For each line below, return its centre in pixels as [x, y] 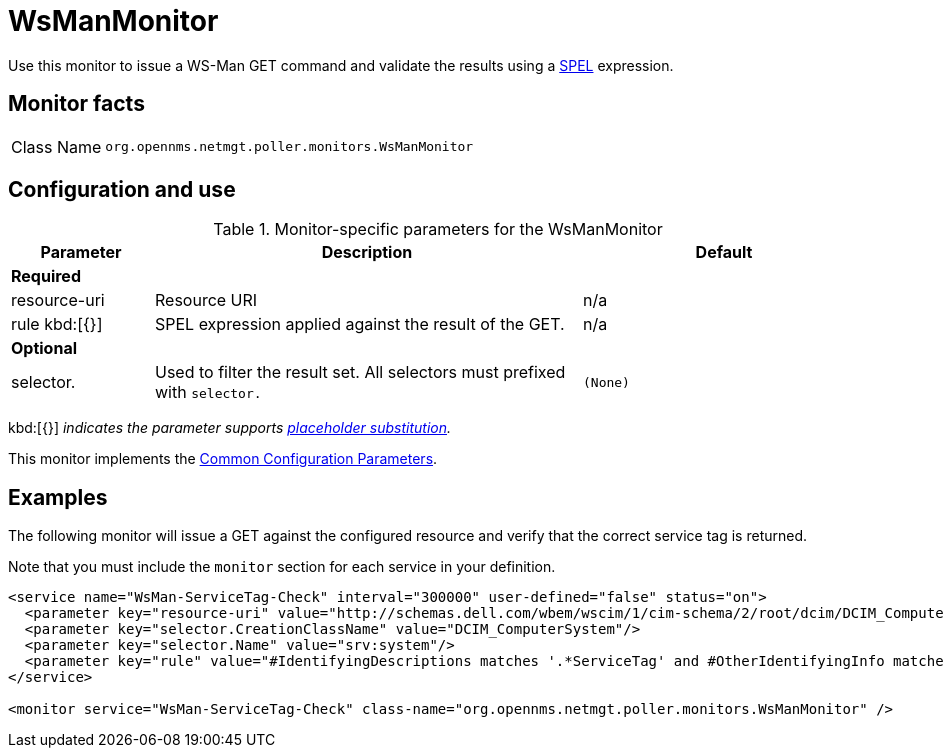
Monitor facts [76, 104]
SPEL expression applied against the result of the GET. [359, 324]
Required [46, 276]
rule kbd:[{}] [57, 324]
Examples [58, 497]
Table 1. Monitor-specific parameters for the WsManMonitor [438, 229]
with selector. [208, 392]
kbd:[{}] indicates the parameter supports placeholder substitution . [230, 428]
